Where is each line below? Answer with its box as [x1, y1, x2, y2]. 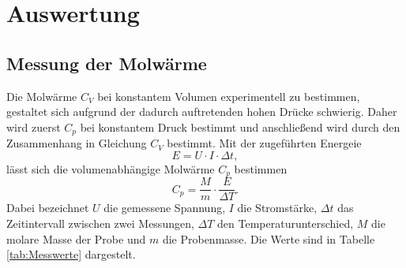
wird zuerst [6, 118, 61, 135]
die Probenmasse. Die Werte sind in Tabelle [162, 230, 375, 247]
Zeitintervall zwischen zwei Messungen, [6, 214, 194, 231]
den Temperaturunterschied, [217, 214, 354, 231]
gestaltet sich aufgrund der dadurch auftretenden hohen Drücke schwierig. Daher [6, 103, 397, 120]
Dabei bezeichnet [6, 199, 89, 216]
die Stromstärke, [237, 199, 318, 216]
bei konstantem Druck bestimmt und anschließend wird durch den [80, 118, 400, 135]
